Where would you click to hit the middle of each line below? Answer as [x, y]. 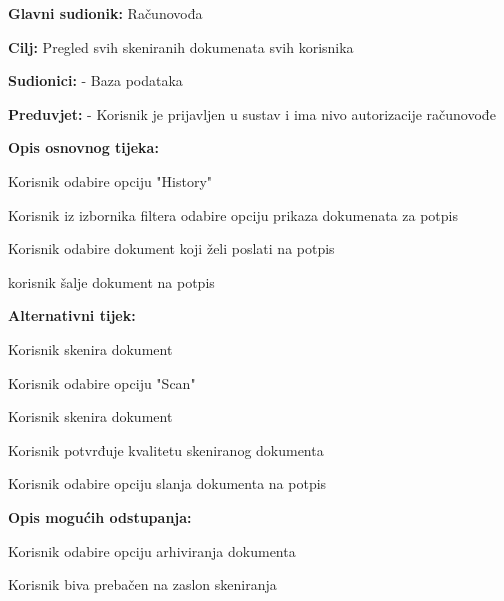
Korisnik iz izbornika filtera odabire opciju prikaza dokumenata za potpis [233, 214]
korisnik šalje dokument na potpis [111, 281]
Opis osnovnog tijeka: [83, 147]
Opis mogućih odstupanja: [100, 516]
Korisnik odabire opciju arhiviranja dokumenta [152, 550]
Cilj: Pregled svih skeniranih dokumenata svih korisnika [181, 46]
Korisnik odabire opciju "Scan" [102, 382]
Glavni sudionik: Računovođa [105, 13]
